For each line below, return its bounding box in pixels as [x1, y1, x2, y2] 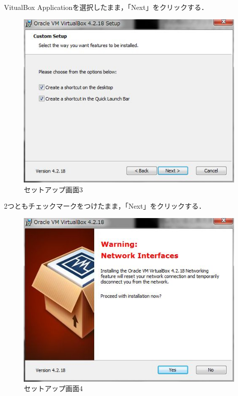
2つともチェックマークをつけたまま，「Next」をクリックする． [4, 201, 206, 211]
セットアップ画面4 [24, 383, 83, 394]
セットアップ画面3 [24, 184, 83, 194]
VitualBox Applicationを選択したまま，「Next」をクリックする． [4, 2, 208, 12]
